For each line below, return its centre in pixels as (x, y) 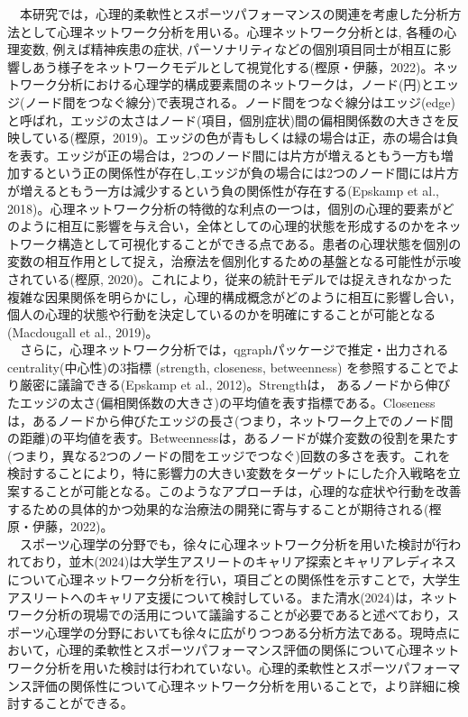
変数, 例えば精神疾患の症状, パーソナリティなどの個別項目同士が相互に (229, 49)
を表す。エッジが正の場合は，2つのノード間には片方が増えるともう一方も (224, 155)
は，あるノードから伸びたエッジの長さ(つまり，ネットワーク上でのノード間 (230, 420)
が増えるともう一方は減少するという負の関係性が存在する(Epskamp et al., (223, 190)
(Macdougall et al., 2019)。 (83, 331)
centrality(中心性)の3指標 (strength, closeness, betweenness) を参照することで (227, 367)
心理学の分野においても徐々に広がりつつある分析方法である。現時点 (246, 632)
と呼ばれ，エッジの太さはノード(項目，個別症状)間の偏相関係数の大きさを (227, 119)
